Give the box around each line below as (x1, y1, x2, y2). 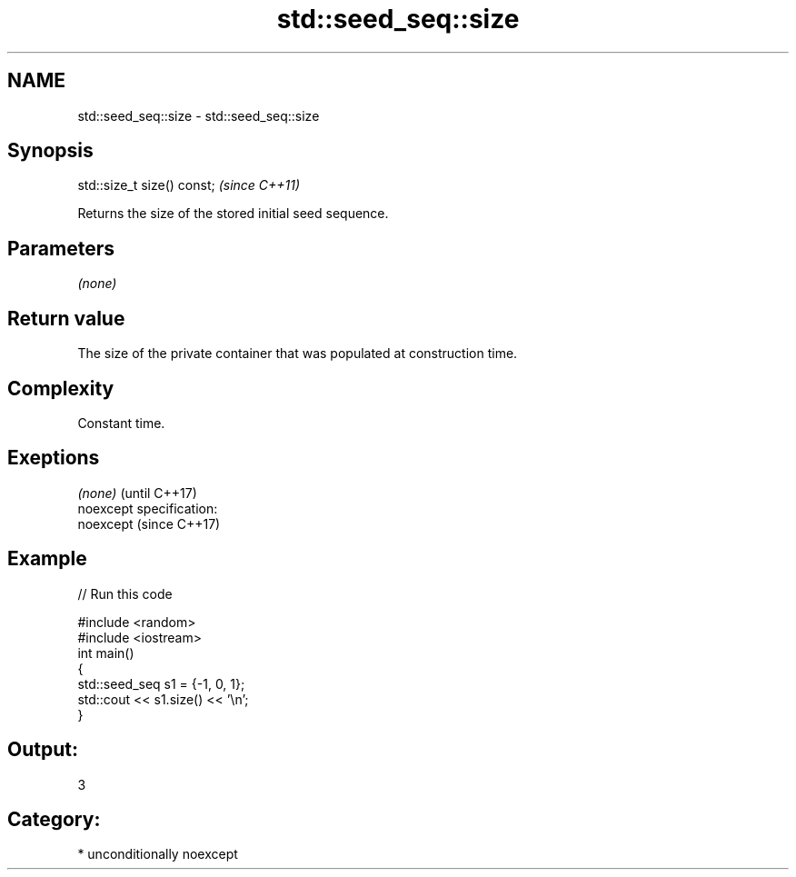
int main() (77, 644, 134, 661)
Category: (7, 807, 101, 831)
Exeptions (7, 446, 100, 470)
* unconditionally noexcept (77, 846, 238, 862)
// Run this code (77, 585, 173, 602)
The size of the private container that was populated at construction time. (77, 345, 518, 362)
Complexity (7, 376, 114, 400)
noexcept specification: (77, 500, 218, 516)
